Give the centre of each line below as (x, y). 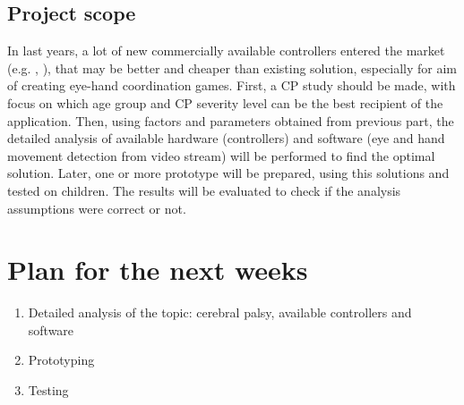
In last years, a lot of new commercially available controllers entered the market (226, 51)
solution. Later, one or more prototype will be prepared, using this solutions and (228, 173)
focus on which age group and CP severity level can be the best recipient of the (225, 102)
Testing (48, 390)
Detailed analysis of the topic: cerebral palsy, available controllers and (220, 312)
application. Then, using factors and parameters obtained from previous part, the (231, 120)
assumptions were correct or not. (97, 208)
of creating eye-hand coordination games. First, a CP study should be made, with (232, 85)
